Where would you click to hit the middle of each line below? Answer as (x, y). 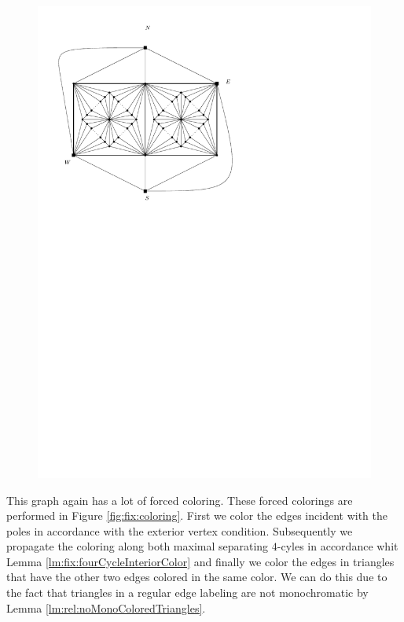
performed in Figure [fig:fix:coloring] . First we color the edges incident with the (197, 515)
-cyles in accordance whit (338, 546)
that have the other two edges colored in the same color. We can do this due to (197, 577)
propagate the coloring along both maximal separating (138, 546)
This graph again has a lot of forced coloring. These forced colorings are (180, 500)
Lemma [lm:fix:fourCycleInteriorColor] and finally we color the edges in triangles (200, 561)
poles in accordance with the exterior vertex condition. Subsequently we (180, 530)
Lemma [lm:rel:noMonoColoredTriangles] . (106, 607)
